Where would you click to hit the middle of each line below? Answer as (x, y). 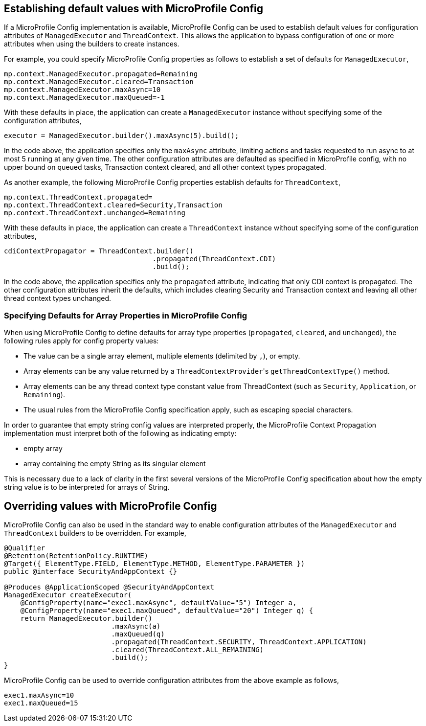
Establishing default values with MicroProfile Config (134, 9)
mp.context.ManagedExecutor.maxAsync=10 (82, 90)
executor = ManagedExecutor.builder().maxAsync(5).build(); (122, 136)
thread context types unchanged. (58, 298)
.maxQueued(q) (138, 634)
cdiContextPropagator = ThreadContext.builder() (99, 251)
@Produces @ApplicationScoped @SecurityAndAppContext (109, 587)
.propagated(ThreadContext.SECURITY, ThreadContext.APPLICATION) (239, 642)
